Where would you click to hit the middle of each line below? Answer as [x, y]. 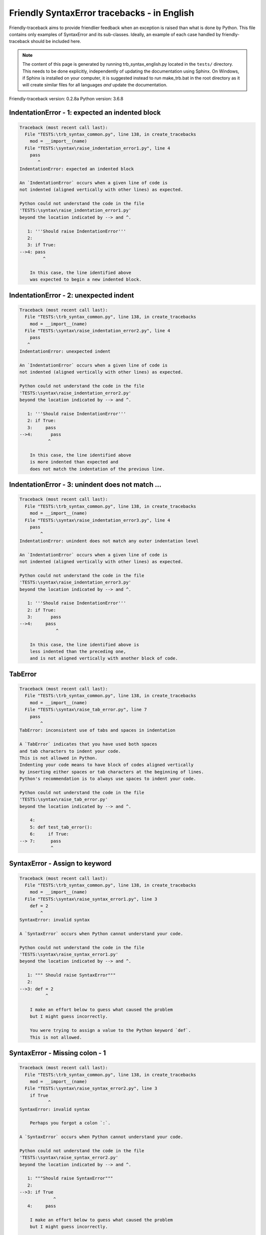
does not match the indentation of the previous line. [97, 469]
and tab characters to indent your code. [70, 751]
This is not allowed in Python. [59, 758]
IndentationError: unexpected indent [65, 351]
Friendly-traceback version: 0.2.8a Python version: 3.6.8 [66, 98]
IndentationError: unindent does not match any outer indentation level [109, 541]
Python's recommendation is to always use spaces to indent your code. [108, 779]
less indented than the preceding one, [78, 652]
